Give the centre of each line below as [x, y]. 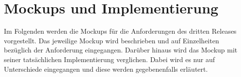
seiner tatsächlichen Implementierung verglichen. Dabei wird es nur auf [110, 59]
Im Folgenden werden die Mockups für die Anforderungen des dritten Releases [120, 31]
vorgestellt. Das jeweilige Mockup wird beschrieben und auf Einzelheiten [112, 40]
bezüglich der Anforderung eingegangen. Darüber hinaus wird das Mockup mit [121, 50]
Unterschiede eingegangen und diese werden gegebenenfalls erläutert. [106, 69]
